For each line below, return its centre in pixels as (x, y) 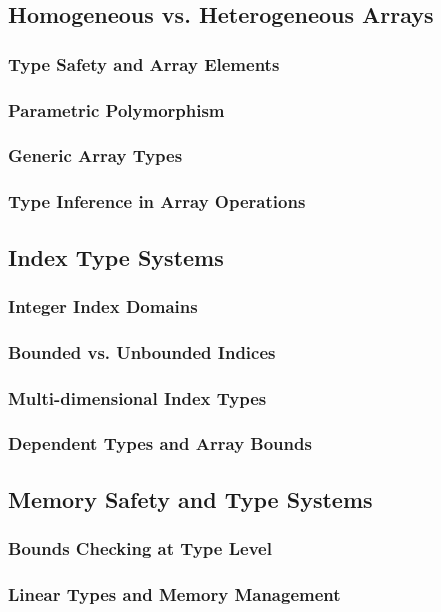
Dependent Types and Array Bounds (160, 443)
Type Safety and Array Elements (144, 63)
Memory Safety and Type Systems (190, 498)
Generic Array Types (95, 155)
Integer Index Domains (103, 305)
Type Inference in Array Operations (157, 201)
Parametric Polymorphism (116, 109)
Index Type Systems (116, 256)
